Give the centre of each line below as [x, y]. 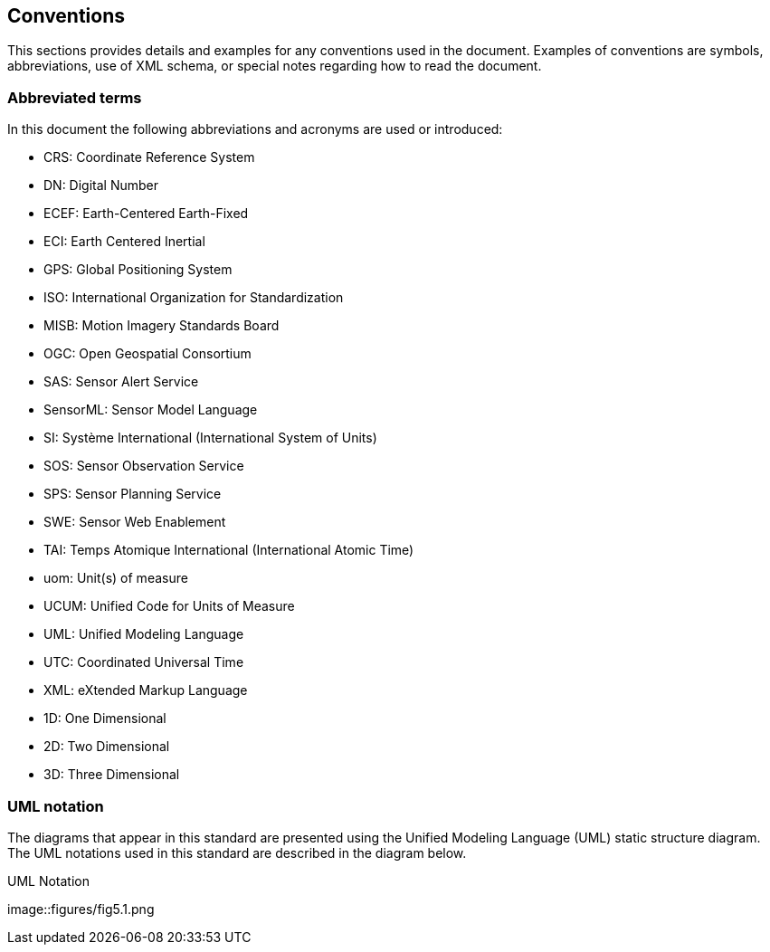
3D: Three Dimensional [112, 775]
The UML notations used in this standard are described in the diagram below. [237, 852]
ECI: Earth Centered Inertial [124, 242]
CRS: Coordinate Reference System [149, 157]
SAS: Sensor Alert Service [121, 382]
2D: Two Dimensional [107, 747]
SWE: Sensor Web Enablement [135, 522]
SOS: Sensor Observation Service [144, 466]
